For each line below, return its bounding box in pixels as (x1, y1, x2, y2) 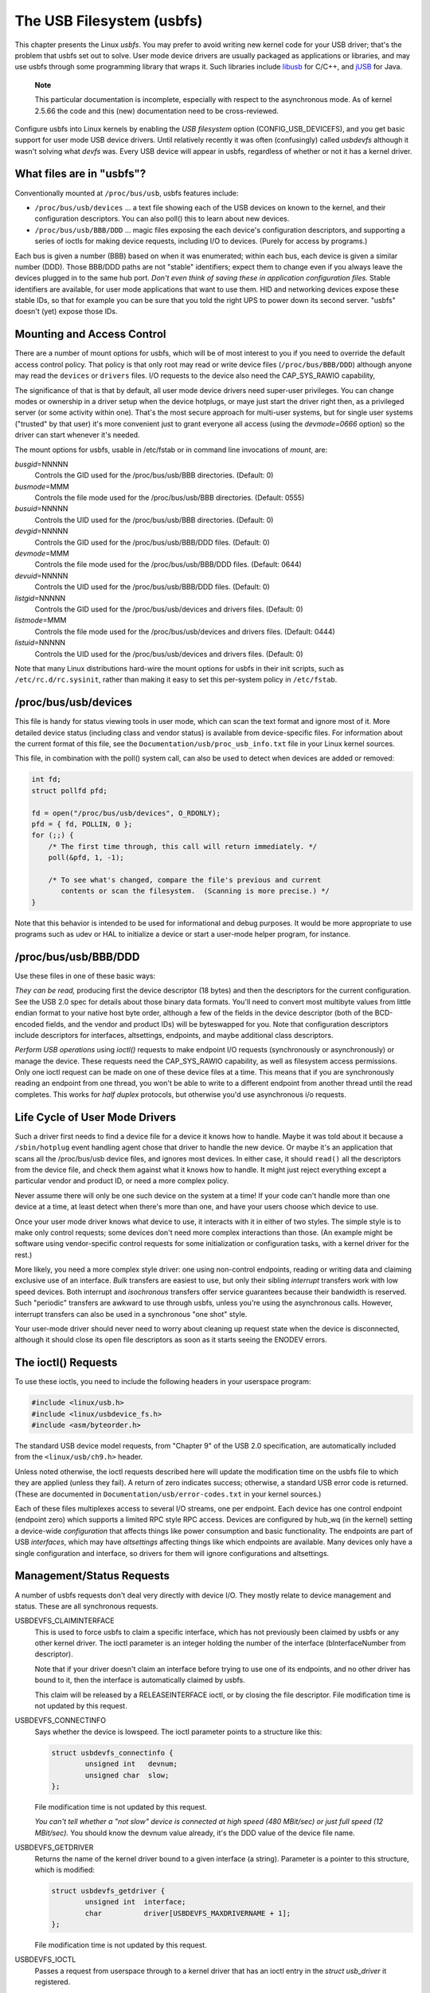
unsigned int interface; (84, 1897, 186, 1907)
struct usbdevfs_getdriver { (51, 1886, 166, 1895)
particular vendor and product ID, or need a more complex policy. (14, 1176, 229, 1185)
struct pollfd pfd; (31, 786, 107, 795)
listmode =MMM (14, 615, 67, 625)
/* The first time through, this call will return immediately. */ (48, 842, 318, 851)
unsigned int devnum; (84, 1759, 178, 1769)
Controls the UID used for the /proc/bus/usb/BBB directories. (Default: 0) (34, 515, 274, 525)
